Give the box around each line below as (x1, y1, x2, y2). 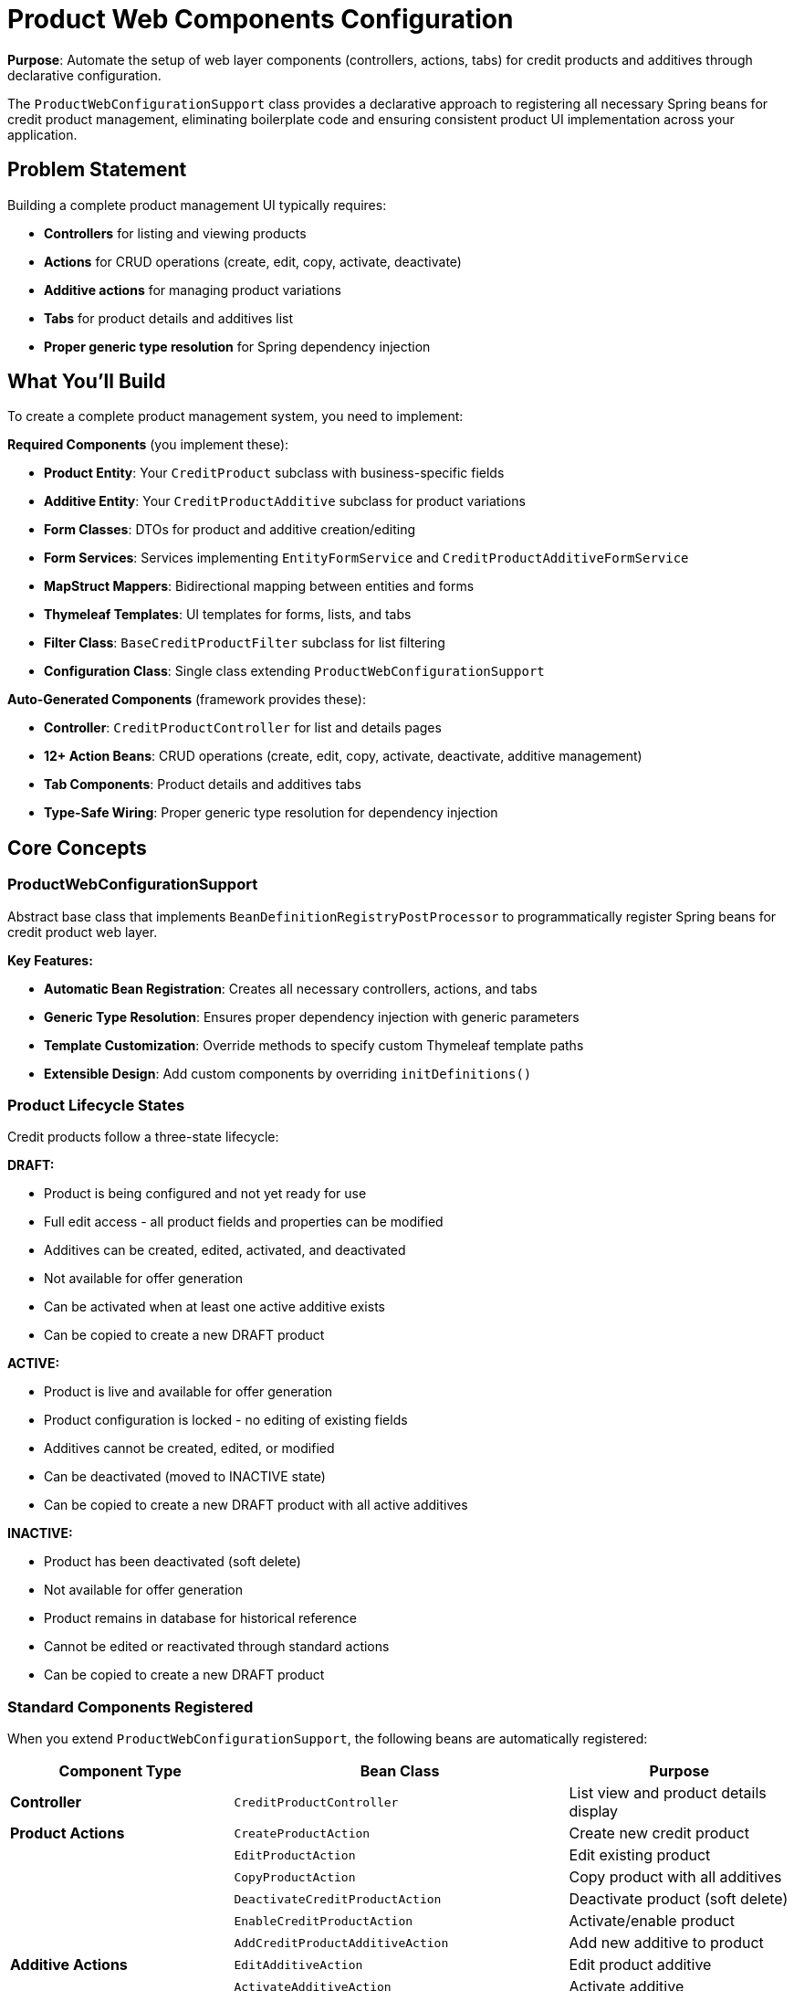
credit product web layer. (7, 923, 158, 940)
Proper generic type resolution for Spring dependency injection (44, 338, 431, 354)
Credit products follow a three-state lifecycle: (7, 1129, 279, 1145)
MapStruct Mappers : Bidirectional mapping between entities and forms (44, 578, 475, 595)
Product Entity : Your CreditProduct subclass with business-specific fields (44, 465, 505, 481)
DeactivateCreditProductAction (234, 1891, 442, 1906)
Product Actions (10, 1824, 125, 1843)
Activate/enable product (569, 1912, 735, 1931)
